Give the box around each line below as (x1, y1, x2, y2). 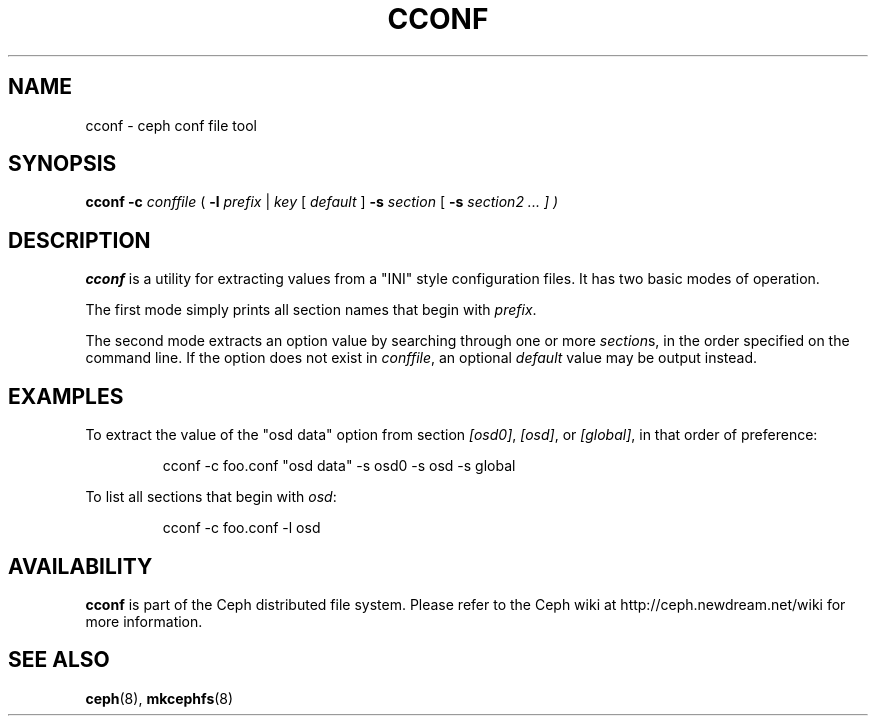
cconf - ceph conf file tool (85, 116, 257, 134)
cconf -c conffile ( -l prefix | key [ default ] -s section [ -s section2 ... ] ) (85, 193, 559, 211)
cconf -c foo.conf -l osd (162, 519, 321, 537)
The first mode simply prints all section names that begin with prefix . (85, 301, 537, 319)
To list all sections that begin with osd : (85, 488, 337, 506)
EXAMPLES (8, 383, 124, 409)
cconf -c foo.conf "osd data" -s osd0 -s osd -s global (162, 457, 516, 475)
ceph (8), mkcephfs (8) (85, 689, 234, 707)
